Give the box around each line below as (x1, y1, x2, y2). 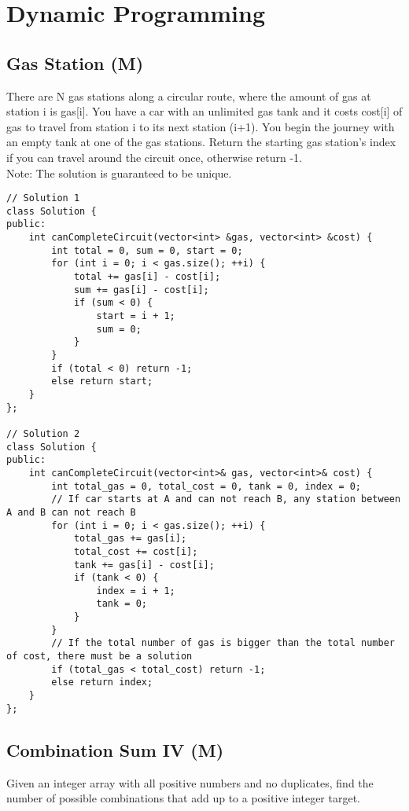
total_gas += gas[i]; (73, 533, 187, 545)
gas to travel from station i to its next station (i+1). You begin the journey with (6, 118, 395, 134)
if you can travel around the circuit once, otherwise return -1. (6, 149, 302, 165)
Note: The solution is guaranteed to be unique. (6, 164, 232, 181)
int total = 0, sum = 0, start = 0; (51, 244, 243, 256)
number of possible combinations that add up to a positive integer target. (6, 790, 361, 806)
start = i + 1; (96, 310, 175, 322)
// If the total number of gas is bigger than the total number (51, 637, 395, 649)
